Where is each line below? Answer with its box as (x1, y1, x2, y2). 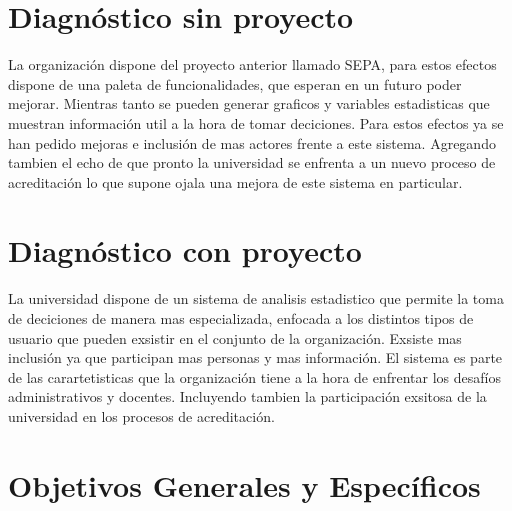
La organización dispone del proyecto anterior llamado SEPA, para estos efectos (8, 54, 497, 75)
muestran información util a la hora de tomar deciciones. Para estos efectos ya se (8, 112, 504, 133)
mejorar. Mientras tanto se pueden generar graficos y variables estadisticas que (8, 93, 490, 114)
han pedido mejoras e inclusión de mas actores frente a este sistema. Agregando (8, 132, 496, 153)
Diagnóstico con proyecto (8, 230, 362, 271)
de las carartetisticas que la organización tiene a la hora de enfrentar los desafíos (8, 366, 501, 387)
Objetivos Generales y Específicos (8, 464, 481, 505)
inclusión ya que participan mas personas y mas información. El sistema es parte (8, 347, 503, 368)
